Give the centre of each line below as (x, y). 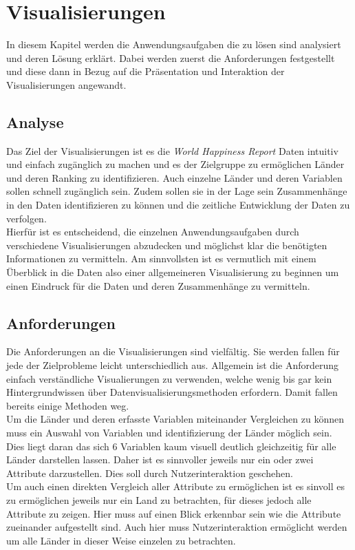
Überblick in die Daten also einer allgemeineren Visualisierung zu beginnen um (173, 272)
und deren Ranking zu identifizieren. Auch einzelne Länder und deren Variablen (174, 177)
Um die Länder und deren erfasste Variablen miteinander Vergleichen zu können (175, 419)
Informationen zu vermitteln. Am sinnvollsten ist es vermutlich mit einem (161, 258)
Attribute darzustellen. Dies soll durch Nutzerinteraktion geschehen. (150, 473)
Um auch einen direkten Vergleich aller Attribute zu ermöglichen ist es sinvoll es (176, 486)
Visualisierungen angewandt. (66, 84)
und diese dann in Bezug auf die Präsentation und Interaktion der (146, 71)
